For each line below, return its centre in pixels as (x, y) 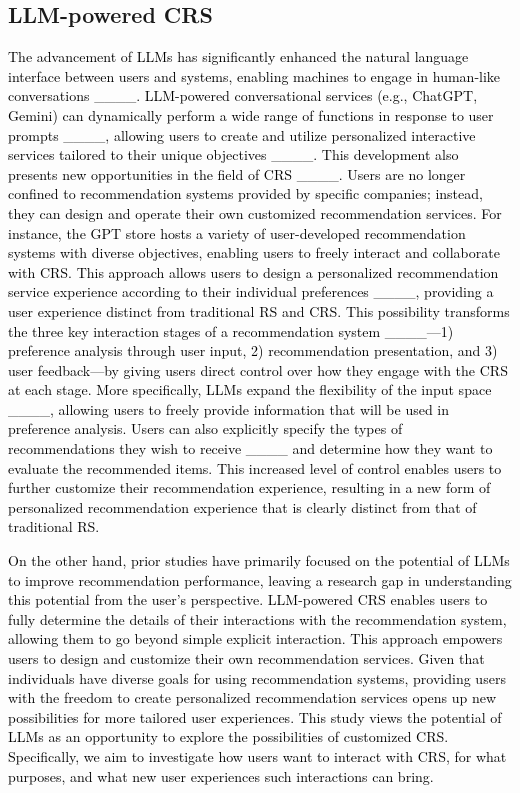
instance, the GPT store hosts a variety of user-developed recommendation (237, 232)
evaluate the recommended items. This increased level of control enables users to (255, 467)
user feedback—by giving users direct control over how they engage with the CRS (258, 369)
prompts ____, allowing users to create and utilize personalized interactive (242, 134)
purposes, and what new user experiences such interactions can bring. (221, 775)
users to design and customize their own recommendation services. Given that (246, 658)
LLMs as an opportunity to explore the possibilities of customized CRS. (228, 736)
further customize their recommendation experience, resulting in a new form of (249, 487)
